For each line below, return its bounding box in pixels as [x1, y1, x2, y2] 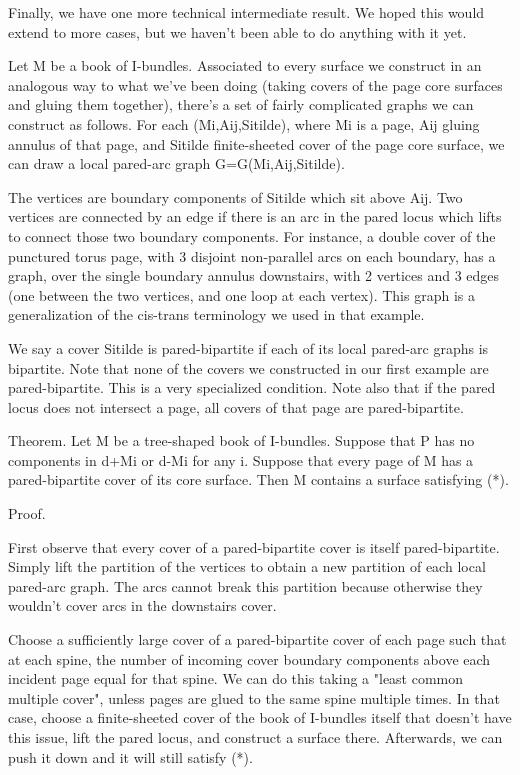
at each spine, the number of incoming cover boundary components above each [8, 648, 491, 669]
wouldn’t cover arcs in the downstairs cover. [8, 595, 277, 616]
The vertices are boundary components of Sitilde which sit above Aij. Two [8, 186, 463, 207]
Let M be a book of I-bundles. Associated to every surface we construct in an [8, 55, 482, 76]
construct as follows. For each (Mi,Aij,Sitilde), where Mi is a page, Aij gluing [8, 113, 480, 134]
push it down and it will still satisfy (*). [8, 746, 253, 767]
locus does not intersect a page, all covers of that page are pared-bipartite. [8, 396, 464, 417]
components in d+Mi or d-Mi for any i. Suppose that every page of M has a [8, 449, 474, 470]
